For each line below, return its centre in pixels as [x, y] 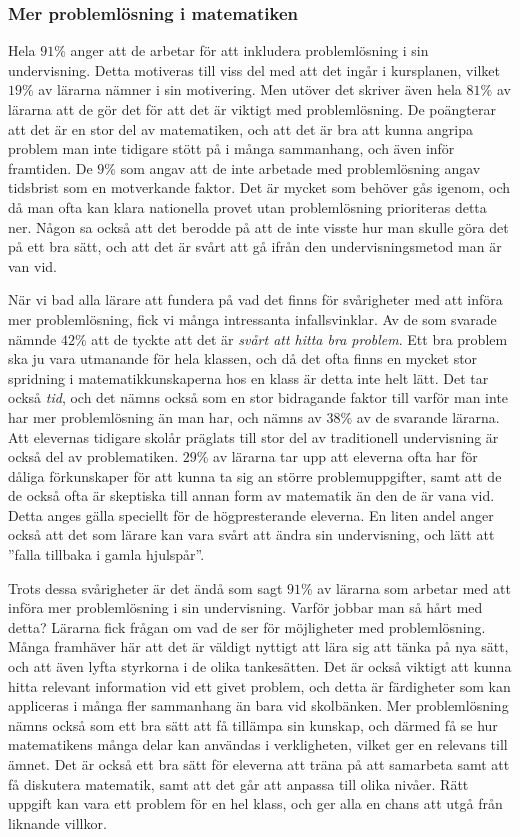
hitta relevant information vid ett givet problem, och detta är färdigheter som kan [259, 685]
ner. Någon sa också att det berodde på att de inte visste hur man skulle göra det [258, 226]
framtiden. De [50, 167]
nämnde [32, 338]
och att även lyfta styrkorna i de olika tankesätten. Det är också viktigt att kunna [260, 666]
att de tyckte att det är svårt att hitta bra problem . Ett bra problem [299, 338]
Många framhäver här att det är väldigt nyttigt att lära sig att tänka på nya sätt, [258, 646]
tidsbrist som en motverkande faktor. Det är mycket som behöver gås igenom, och [259, 187]
